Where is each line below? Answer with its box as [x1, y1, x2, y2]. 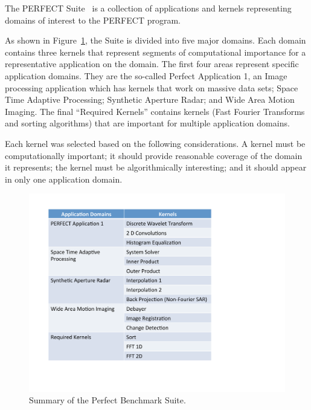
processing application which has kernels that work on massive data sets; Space [5, 81, 298, 94]
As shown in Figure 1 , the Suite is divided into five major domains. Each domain [5, 34, 306, 47]
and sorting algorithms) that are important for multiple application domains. [5, 117, 290, 129]
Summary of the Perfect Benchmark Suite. [29, 394, 186, 406]
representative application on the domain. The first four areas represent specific [5, 57, 299, 70]
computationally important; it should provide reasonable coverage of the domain [5, 149, 303, 161]
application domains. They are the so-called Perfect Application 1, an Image [5, 69, 287, 82]
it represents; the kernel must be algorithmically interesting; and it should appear [5, 161, 307, 174]
